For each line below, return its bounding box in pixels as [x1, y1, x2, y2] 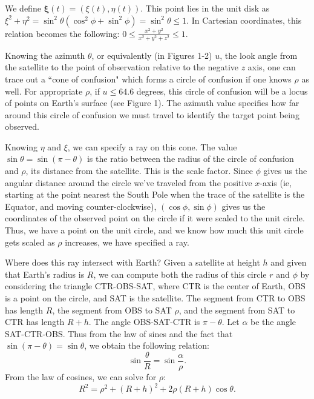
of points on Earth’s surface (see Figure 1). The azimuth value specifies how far [5, 96, 299, 109]
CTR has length [5, 315, 65, 328]
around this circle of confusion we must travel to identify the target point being [5, 108, 299, 121]
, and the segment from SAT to [178, 303, 295, 316]
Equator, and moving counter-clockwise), [5, 199, 157, 212]
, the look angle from [220, 49, 298, 61]
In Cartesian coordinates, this [191, 13, 302, 26]
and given [270, 256, 307, 269]
